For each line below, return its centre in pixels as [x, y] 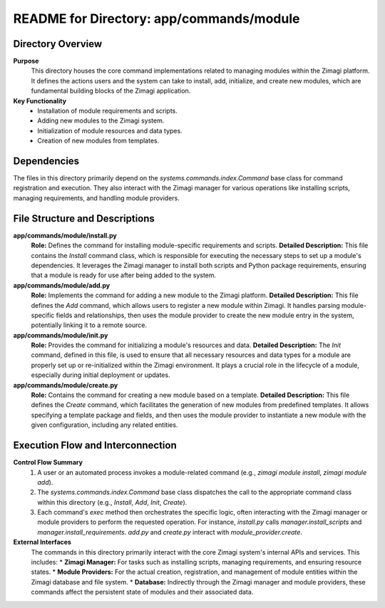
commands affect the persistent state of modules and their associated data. [142, 592]
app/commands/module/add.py [62, 285]
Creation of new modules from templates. [98, 141]
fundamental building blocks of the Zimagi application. [111, 91]
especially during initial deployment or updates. [101, 375]
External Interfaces [42, 542]
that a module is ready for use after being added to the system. [124, 275]
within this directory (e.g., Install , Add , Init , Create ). [112, 502]
